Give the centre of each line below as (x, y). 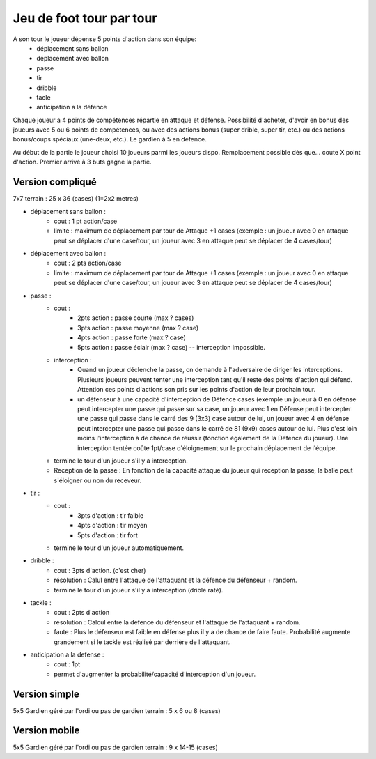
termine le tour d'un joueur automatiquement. (119, 548)
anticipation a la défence (72, 107)
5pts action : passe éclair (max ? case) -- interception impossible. (172, 347)
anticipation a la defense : (67, 654)
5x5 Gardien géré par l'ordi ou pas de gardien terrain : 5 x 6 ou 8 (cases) (117, 710)
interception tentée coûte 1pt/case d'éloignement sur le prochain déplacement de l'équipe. (207, 448)
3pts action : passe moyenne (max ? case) (138, 328)
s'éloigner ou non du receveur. (98, 480)
